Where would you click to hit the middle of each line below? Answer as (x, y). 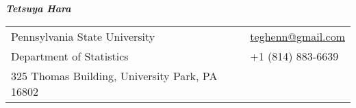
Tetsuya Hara (38, 8)
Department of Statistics (70, 56)
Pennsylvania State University (83, 36)
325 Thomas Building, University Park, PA (114, 75)
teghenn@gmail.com (297, 36)
